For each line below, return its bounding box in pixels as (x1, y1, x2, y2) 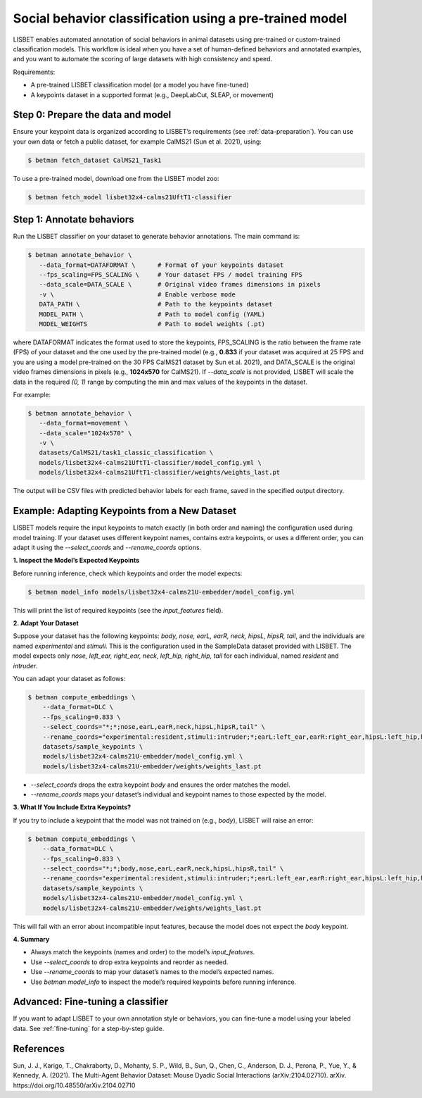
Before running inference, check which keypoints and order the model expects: (13, 569, 243, 578)
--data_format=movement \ (39, 419, 129, 428)
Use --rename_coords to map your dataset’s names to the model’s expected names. (30, 968, 274, 976)
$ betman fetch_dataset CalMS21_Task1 (27, 156, 162, 164)
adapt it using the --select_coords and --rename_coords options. (13, 543, 202, 551)
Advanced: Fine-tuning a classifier (13, 996, 169, 1008)
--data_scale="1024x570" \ (39, 429, 132, 437)
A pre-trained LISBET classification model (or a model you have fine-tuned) (30, 81, 249, 89)
